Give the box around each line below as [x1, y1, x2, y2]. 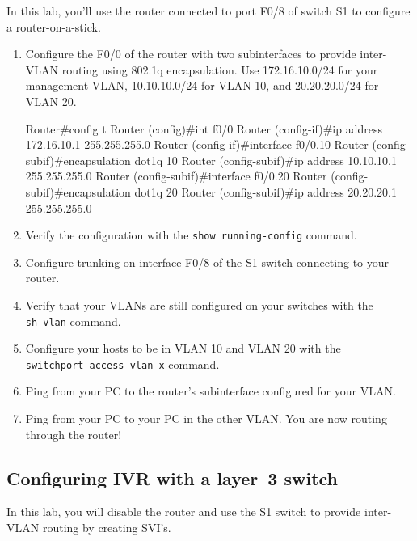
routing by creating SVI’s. [42, 519, 171, 536]
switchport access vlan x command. [25, 355, 220, 372]
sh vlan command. [25, 312, 121, 329]
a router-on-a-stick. [6, 18, 101, 35]
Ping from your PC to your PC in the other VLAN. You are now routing [25, 410, 387, 427]
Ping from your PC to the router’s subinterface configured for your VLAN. [25, 383, 396, 399]
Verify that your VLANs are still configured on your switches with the [25, 296, 373, 313]
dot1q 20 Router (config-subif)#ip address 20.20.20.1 [134, 183, 398, 200]
